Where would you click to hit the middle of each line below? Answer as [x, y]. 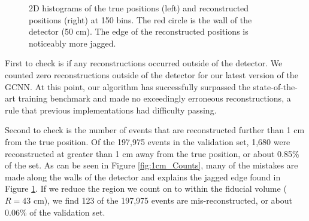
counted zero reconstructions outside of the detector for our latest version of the [152, 74]
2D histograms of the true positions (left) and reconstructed [139, 8]
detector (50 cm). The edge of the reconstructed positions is [139, 31]
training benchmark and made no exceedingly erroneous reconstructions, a [154, 98]
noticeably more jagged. [72, 43]
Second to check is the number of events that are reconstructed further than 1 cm [155, 130]
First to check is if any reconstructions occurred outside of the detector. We [144, 63]
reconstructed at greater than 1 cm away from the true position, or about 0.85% [152, 153]
